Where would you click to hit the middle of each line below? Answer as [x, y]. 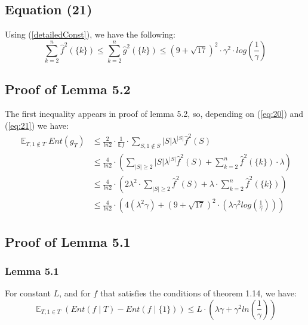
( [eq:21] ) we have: [37, 125]
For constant [28, 293]
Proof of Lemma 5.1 [68, 241]
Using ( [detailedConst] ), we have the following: [90, 34]
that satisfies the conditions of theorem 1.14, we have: [198, 293]
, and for [75, 293]
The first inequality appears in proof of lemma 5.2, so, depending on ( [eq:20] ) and [154, 114]
